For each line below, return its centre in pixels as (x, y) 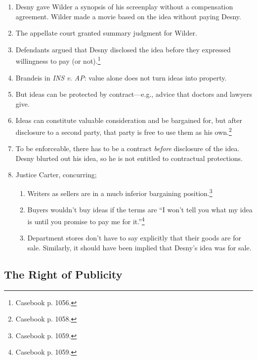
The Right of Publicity (63, 274)
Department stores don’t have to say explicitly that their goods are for (134, 238)
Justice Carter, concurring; (56, 175)
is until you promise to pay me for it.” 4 (86, 220)
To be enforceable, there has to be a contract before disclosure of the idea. (128, 148)
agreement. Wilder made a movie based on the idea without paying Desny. (128, 16)
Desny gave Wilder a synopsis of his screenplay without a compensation (124, 6)
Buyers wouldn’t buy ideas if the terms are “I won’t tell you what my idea (140, 210)
